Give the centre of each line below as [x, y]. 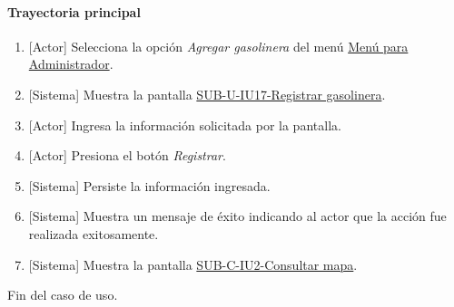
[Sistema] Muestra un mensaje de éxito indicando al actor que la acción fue [237, 216]
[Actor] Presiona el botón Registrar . [127, 155]
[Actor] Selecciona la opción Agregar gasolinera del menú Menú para [218, 46]
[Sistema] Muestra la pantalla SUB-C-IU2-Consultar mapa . [193, 264]
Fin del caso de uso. [63, 295]
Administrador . [71, 64]
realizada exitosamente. [94, 233]
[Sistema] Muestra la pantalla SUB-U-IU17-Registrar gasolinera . [207, 94]
